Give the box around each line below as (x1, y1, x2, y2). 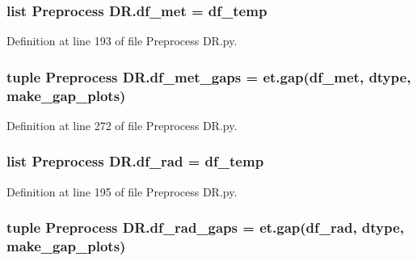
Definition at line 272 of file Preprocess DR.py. (6, 116, 238, 133)
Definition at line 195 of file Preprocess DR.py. (6, 183, 238, 200)
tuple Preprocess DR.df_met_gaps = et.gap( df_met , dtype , (6, 66, 411, 86)
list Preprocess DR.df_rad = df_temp (6, 151, 264, 171)
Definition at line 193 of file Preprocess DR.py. (6, 32, 238, 49)
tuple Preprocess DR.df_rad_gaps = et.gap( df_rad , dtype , (6, 217, 404, 238)
